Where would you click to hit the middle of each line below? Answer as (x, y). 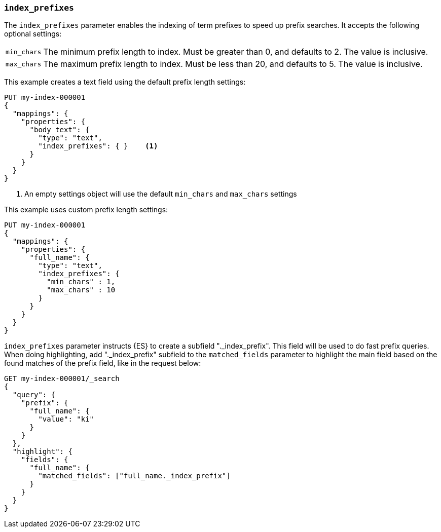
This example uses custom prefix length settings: (86, 210)
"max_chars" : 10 (81, 290)
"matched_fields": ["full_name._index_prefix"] (134, 476)
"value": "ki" (66, 419)
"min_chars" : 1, (81, 282)
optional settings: (33, 34)
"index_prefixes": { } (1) (98, 146)
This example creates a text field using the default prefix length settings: (125, 82)
